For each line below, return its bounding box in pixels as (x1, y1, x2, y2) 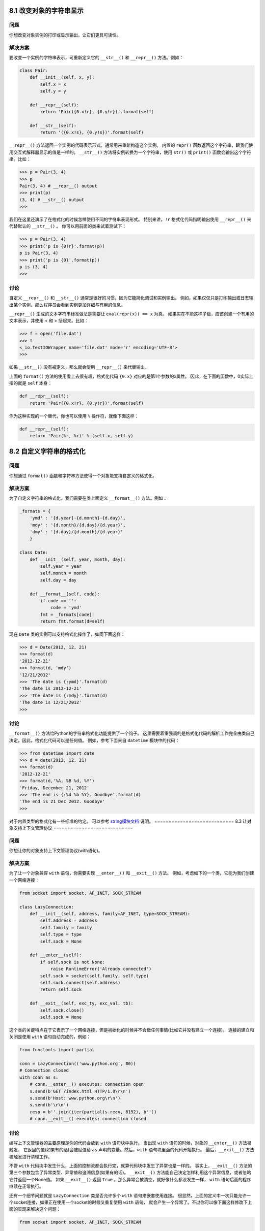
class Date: (19, 550, 49, 555)
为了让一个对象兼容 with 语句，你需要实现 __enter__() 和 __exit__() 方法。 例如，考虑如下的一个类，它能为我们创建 (9, 870, 255, 876)
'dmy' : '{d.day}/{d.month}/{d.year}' (29, 529, 123, 535)
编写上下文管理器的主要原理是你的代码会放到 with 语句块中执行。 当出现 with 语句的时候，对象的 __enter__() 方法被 (9, 1140, 252, 1146)
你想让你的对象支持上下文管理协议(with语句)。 (9, 847, 103, 854)
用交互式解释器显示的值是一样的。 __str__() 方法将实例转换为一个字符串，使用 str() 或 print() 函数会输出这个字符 (9, 149, 251, 155)
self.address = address (40, 918, 98, 923)
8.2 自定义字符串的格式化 (9, 447, 86, 455)
